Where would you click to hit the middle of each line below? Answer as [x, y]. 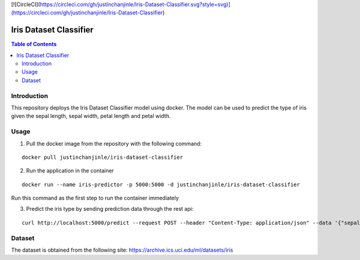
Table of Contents [34, 44]
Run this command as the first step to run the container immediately [95, 198]
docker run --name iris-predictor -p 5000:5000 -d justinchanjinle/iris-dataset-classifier [161, 185]
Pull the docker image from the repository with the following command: [114, 143]
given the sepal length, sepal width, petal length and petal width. [91, 116]
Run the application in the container [70, 171]
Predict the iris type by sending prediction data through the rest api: [110, 209]
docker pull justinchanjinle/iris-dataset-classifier [102, 157]
